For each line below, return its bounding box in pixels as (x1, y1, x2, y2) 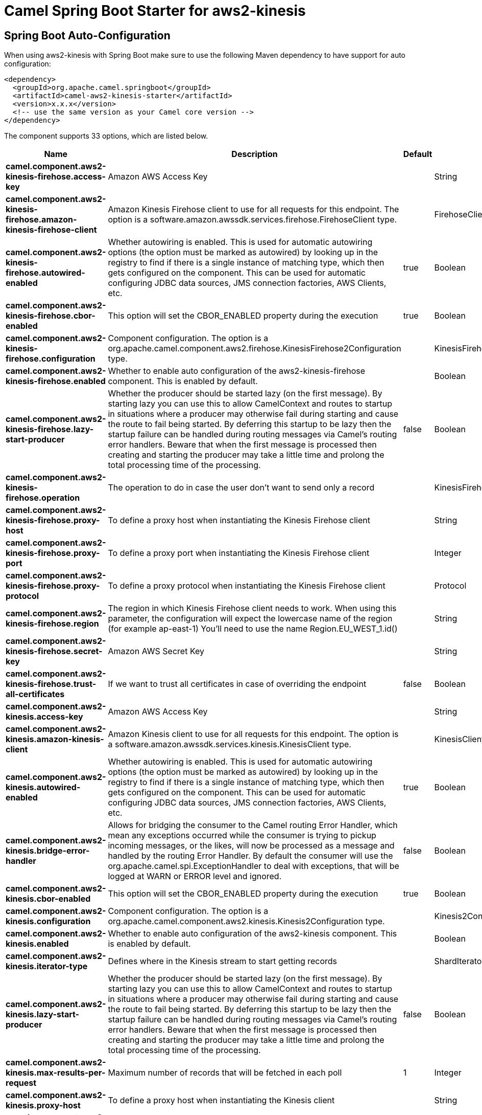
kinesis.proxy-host (6, 1100, 81, 1111)
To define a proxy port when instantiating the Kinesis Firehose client (108, 548, 370, 559)
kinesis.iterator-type (6, 961, 88, 972)
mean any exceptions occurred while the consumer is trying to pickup (108, 830, 376, 841)
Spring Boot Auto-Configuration (4, 29, 171, 42)
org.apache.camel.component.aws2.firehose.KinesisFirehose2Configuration (108, 343, 401, 354)
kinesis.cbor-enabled (6, 894, 91, 904)
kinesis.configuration (6, 916, 91, 927)
